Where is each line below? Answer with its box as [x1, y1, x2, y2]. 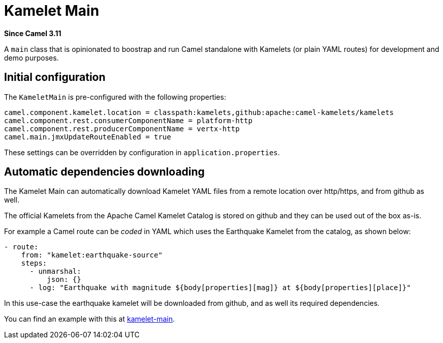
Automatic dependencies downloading [4, 165, 205, 179]
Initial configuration [4, 71, 106, 84]
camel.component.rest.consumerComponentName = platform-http [4, 116, 252, 125]
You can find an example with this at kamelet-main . [4, 315, 175, 324]
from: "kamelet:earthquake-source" [21, 251, 163, 260]
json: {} [47, 275, 81, 284]
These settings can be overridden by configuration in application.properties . [4, 148, 280, 157]
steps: [21, 259, 47, 268]
